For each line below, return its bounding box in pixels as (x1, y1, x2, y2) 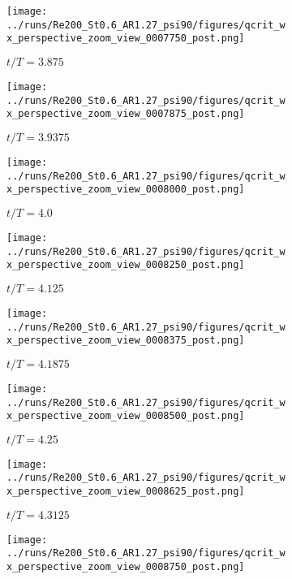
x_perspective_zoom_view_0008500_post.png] (6, 410, 245, 422)
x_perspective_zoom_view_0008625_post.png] (6, 486, 245, 498)
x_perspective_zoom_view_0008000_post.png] (6, 184, 245, 196)
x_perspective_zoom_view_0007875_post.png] (6, 108, 245, 120)
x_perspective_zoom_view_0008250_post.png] (6, 259, 245, 271)
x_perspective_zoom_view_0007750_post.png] (6, 32, 245, 45)
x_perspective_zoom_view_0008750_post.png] (6, 561, 245, 573)
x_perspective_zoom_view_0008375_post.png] (6, 335, 245, 347)
